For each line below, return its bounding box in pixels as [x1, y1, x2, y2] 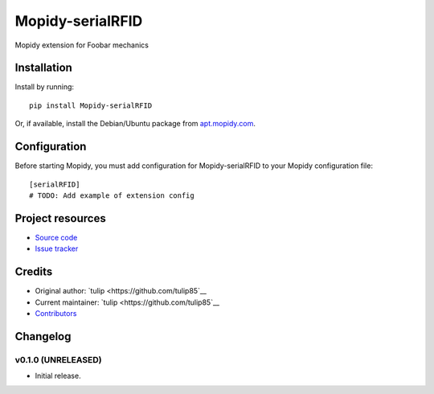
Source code [35, 232, 78, 242]
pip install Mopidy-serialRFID [29, 101, 153, 110]
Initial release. [35, 371, 81, 381]
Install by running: [14, 82, 75, 92]
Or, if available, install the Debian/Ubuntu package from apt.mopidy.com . [14, 119, 256, 129]
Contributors [35, 308, 77, 318]
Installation [14, 61, 72, 75]
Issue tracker [35, 244, 79, 253]
